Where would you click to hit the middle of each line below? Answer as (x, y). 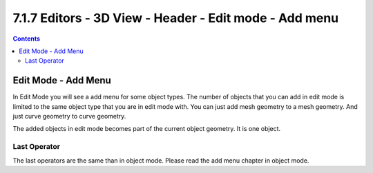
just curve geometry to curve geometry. (69, 116)
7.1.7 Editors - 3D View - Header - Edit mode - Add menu (176, 18)
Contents (27, 39)
